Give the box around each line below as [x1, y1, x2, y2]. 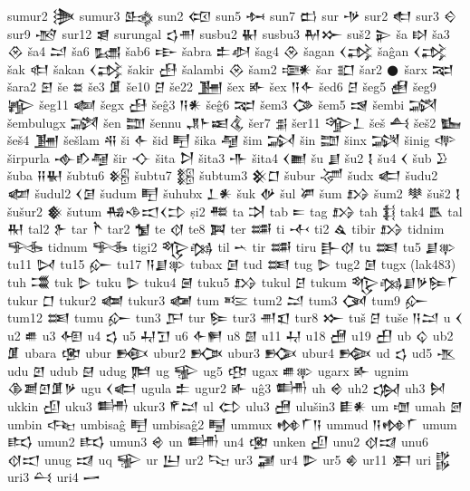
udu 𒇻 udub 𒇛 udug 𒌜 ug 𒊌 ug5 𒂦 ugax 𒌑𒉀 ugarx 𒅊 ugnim [7, 361, 409, 380]
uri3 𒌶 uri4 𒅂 [7, 467, 101, 486]
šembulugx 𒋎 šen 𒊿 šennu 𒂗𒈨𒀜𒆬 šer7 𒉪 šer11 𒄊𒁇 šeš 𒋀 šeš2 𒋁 [7, 112, 463, 131]
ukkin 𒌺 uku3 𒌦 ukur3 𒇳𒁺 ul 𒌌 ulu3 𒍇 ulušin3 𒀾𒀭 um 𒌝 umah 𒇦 [7, 397, 463, 416]
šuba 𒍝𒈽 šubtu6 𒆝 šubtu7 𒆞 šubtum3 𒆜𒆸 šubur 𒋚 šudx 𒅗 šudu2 [7, 166, 438, 185]
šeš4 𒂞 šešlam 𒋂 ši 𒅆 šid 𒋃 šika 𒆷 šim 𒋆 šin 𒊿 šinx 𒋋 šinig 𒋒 [7, 130, 457, 149]
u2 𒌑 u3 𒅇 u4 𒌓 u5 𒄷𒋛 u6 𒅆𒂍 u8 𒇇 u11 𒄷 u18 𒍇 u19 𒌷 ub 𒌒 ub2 [7, 325, 454, 344]
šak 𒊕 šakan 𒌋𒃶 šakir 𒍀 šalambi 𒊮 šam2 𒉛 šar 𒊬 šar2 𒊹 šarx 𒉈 [7, 59, 455, 78]
